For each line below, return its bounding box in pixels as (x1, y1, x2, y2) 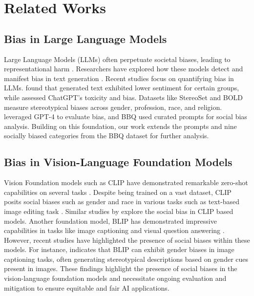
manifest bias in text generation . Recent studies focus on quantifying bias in (4, 73, 234, 83)
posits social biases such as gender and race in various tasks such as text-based (4, 196, 240, 207)
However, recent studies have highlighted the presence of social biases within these (4, 234, 250, 245)
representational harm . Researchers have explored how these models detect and (4, 63, 243, 74)
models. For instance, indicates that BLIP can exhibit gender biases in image (4, 244, 234, 254)
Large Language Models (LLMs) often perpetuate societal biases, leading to (4, 54, 231, 64)
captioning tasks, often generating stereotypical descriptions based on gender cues (4, 254, 249, 264)
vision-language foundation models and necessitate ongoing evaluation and (4, 273, 227, 283)
